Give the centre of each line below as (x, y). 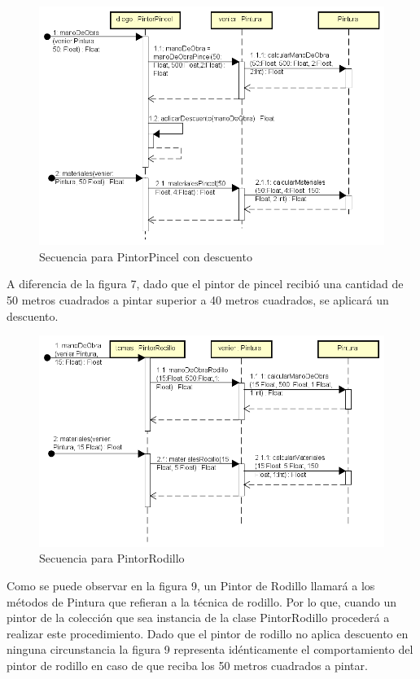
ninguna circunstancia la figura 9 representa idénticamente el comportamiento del (210, 649)
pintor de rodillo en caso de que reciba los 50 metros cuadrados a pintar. (187, 665)
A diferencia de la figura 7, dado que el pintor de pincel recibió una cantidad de (205, 284)
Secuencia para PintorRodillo (112, 558)
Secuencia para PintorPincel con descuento (146, 256)
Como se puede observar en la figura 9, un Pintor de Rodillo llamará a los (191, 585)
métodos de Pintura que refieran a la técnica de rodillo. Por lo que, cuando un (202, 601)
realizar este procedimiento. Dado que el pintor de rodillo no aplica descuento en (208, 633)
